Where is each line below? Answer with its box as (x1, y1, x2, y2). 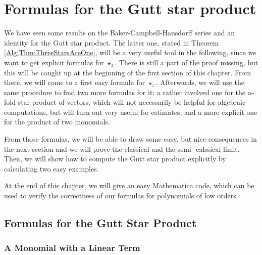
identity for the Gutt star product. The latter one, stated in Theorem (4, 37, 219, 48)
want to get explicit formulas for (4, 57, 104, 67)
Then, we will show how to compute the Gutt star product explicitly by (4, 153, 226, 164)
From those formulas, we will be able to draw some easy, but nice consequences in (4, 134, 257, 144)
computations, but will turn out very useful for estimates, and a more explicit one (4, 106, 257, 117)
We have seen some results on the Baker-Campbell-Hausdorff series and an (4, 27, 235, 38)
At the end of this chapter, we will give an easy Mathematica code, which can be (4, 180, 254, 191)
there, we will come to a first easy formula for (4, 77, 145, 88)
